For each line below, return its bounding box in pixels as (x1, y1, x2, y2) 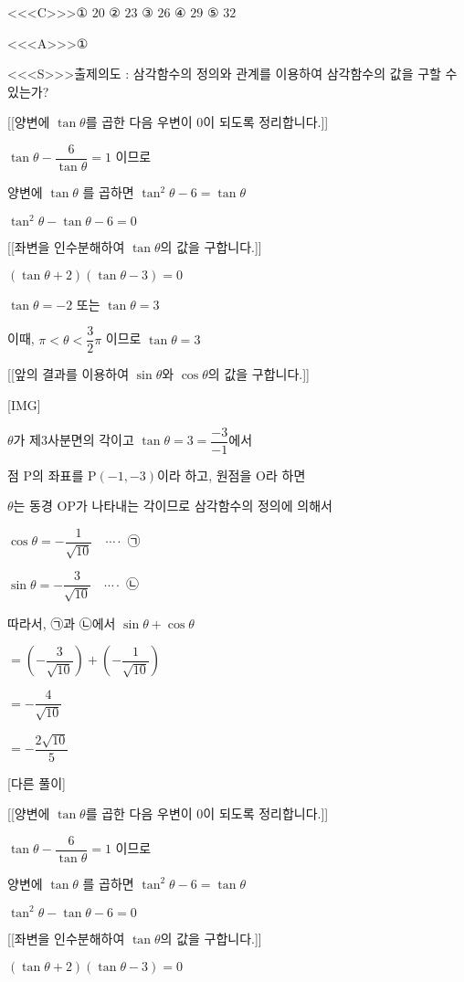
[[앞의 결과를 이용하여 (7, 364, 130, 384)
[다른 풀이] (7, 773, 66, 792)
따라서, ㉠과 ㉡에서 (7, 613, 116, 632)
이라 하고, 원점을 (157, 465, 252, 484)
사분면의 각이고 (47, 430, 134, 449)
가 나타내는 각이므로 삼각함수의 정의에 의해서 (76, 496, 332, 515)
